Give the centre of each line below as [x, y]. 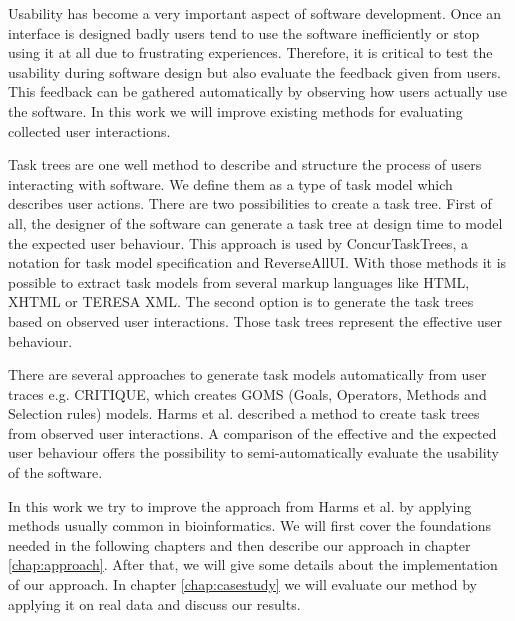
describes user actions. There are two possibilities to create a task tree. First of [250, 203]
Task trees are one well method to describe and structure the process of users [245, 164]
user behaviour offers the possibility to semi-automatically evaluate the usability [253, 452]
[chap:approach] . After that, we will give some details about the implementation [253, 564]
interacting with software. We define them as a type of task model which [230, 183]
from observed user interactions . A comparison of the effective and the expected [252, 432]
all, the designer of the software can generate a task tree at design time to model [255, 222]
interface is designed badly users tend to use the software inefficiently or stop [244, 32]
